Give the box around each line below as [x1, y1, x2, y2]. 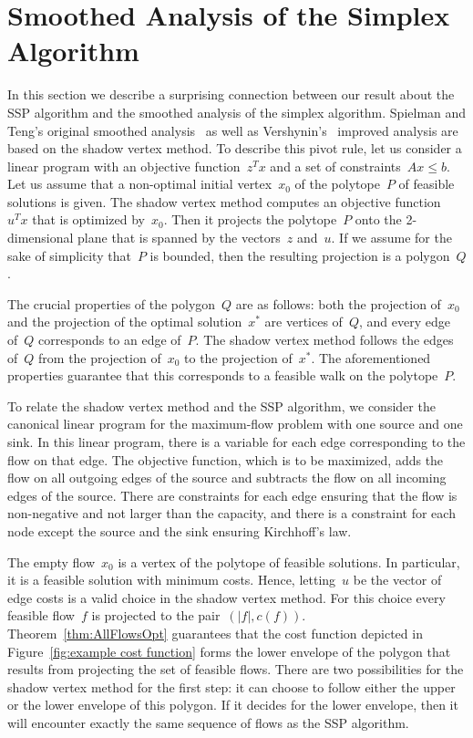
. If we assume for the [331, 228, 452, 247]
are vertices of [264, 312, 343, 331]
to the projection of [184, 348, 293, 367]
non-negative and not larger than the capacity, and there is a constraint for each [7, 504, 456, 523]
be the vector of [353, 570, 442, 589]
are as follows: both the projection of [235, 294, 441, 313]
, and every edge [358, 312, 450, 331]
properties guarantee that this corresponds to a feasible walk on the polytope [7, 366, 438, 385]
